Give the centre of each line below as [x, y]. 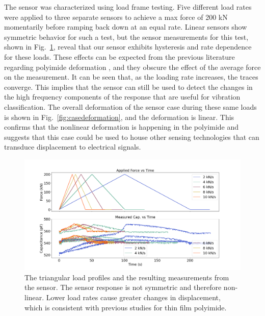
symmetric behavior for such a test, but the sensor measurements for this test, [126, 37]
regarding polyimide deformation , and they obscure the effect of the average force [132, 67]
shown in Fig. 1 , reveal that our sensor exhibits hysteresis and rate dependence [128, 47]
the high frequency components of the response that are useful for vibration [122, 97]
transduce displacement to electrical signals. [73, 147]
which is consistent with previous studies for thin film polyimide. [126, 307]
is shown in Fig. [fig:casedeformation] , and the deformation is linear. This [119, 117]
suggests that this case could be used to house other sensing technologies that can [132, 137]
